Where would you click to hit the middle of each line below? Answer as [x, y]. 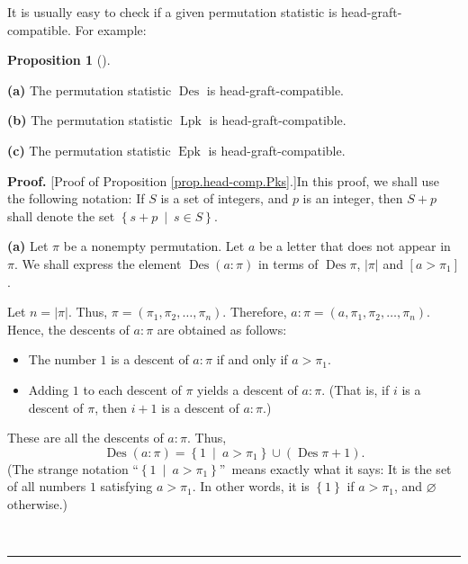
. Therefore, [255, 312]
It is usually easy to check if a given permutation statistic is [172, 12]
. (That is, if [355, 389]
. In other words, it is [251, 486]
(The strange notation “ [73, 468]
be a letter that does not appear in [355, 246]
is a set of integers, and [225, 198]
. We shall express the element [98, 263]
